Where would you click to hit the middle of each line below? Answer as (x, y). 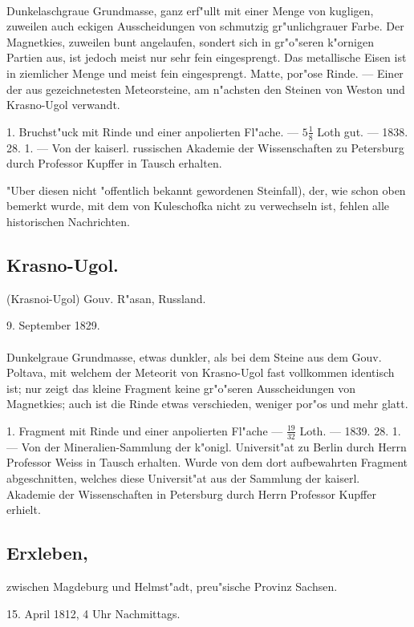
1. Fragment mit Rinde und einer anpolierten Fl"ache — (145, 430)
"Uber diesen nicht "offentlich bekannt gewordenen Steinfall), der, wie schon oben (206, 190)
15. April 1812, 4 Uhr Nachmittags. (93, 613)
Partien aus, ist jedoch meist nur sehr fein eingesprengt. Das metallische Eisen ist (207, 57)
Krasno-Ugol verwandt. (63, 105)
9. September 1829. (53, 325)
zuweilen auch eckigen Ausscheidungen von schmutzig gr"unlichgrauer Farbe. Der (205, 26)
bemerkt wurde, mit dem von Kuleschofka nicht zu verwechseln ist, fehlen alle (198, 206)
